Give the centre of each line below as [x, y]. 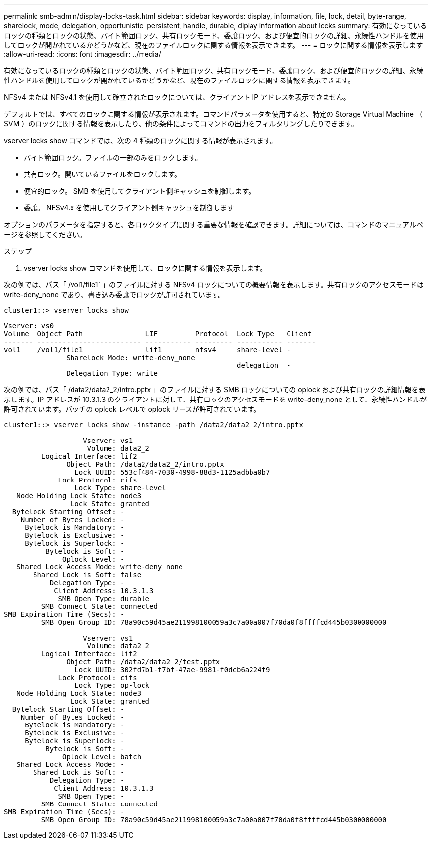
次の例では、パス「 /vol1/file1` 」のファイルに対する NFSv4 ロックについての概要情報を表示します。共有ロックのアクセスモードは [214, 285]
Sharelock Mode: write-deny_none [131, 358]
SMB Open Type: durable [104, 599]
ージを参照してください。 [45, 234]
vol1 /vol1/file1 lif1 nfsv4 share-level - [147, 350]
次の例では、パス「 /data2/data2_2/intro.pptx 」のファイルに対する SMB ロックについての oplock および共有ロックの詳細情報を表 [215, 389]
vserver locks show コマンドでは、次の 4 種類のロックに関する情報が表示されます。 [141, 140]
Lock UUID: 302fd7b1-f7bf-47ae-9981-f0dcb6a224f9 [172, 670]
